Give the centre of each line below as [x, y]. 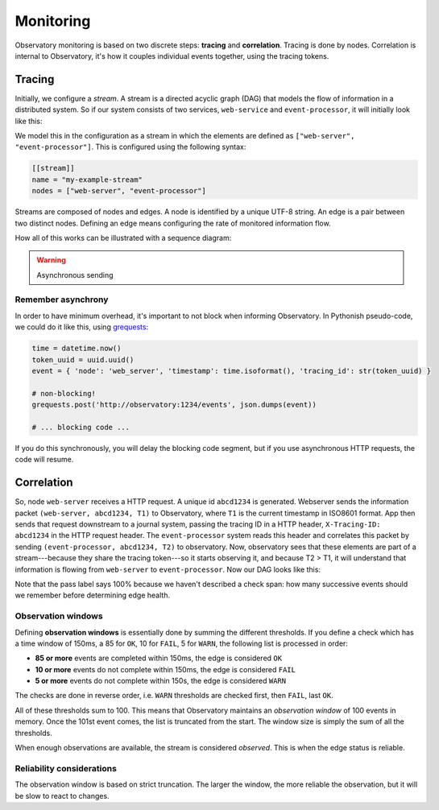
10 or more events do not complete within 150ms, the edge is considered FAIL [165, 669]
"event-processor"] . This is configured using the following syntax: [130, 147]
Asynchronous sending [75, 275]
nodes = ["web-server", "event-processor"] [119, 191]
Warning [51, 260]
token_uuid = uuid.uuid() [83, 360]
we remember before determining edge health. [93, 595]
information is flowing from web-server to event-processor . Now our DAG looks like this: [168, 569]
